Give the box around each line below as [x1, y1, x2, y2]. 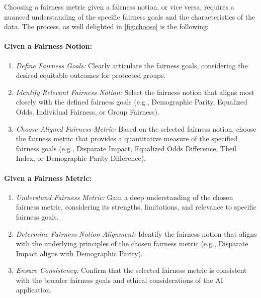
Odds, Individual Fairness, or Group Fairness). [16, 106, 159, 117]
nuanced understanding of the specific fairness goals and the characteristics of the [4, 11, 255, 22]
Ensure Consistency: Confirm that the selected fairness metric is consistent [16, 265, 247, 275]
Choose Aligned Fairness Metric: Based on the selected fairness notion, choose [16, 123, 256, 134]
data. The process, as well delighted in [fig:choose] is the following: [4, 21, 209, 32]
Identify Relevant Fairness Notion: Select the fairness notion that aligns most [16, 86, 254, 97]
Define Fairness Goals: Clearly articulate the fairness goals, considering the [16, 60, 248, 70]
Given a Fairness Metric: [4, 172, 92, 183]
